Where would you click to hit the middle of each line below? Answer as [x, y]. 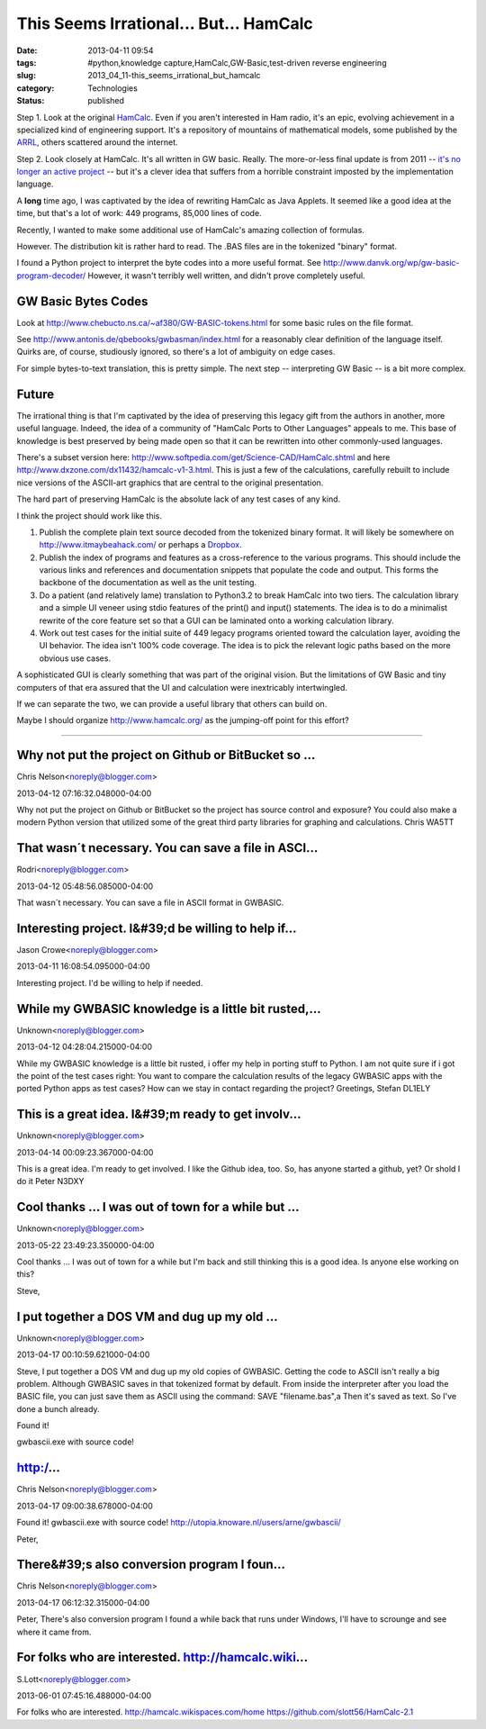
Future [36, 394]
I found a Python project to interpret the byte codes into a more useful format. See [169, 263]
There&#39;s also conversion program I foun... [151, 1565]
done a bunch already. [58, 1408]
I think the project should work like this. [89, 516]
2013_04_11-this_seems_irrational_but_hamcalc [174, 76]
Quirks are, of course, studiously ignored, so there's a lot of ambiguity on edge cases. [176, 352]
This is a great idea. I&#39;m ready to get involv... [159, 1114]
